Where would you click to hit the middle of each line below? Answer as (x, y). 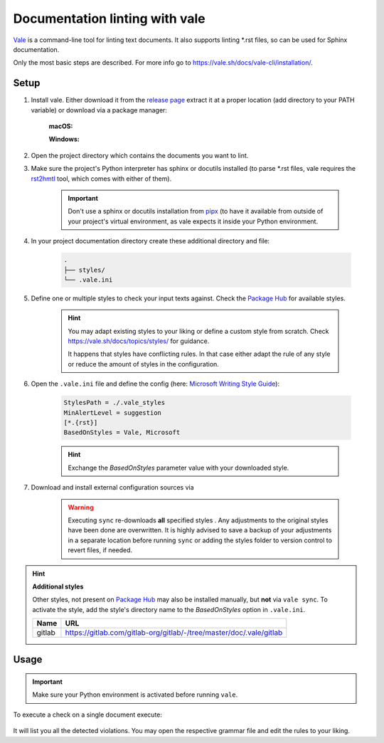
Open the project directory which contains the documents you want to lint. (140, 155)
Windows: (64, 139)
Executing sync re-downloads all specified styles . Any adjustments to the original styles (198, 520)
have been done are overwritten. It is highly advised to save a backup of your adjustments (200, 530)
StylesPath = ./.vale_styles (114, 403)
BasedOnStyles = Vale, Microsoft (122, 433)
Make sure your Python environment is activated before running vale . (135, 695)
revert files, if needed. (100, 550)
